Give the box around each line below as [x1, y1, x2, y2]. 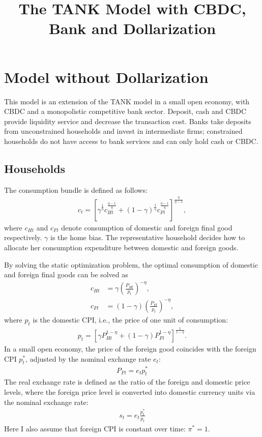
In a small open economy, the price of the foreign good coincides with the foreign [4, 343, 256, 354]
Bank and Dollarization [48, 18, 216, 39]
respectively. [4, 232, 42, 243]
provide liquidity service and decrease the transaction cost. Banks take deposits [4, 115, 251, 126]
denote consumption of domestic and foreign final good [61, 222, 232, 232]
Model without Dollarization [4, 66, 209, 87]
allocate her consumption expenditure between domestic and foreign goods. [4, 242, 239, 252]
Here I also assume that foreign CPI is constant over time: [4, 423, 186, 433]
